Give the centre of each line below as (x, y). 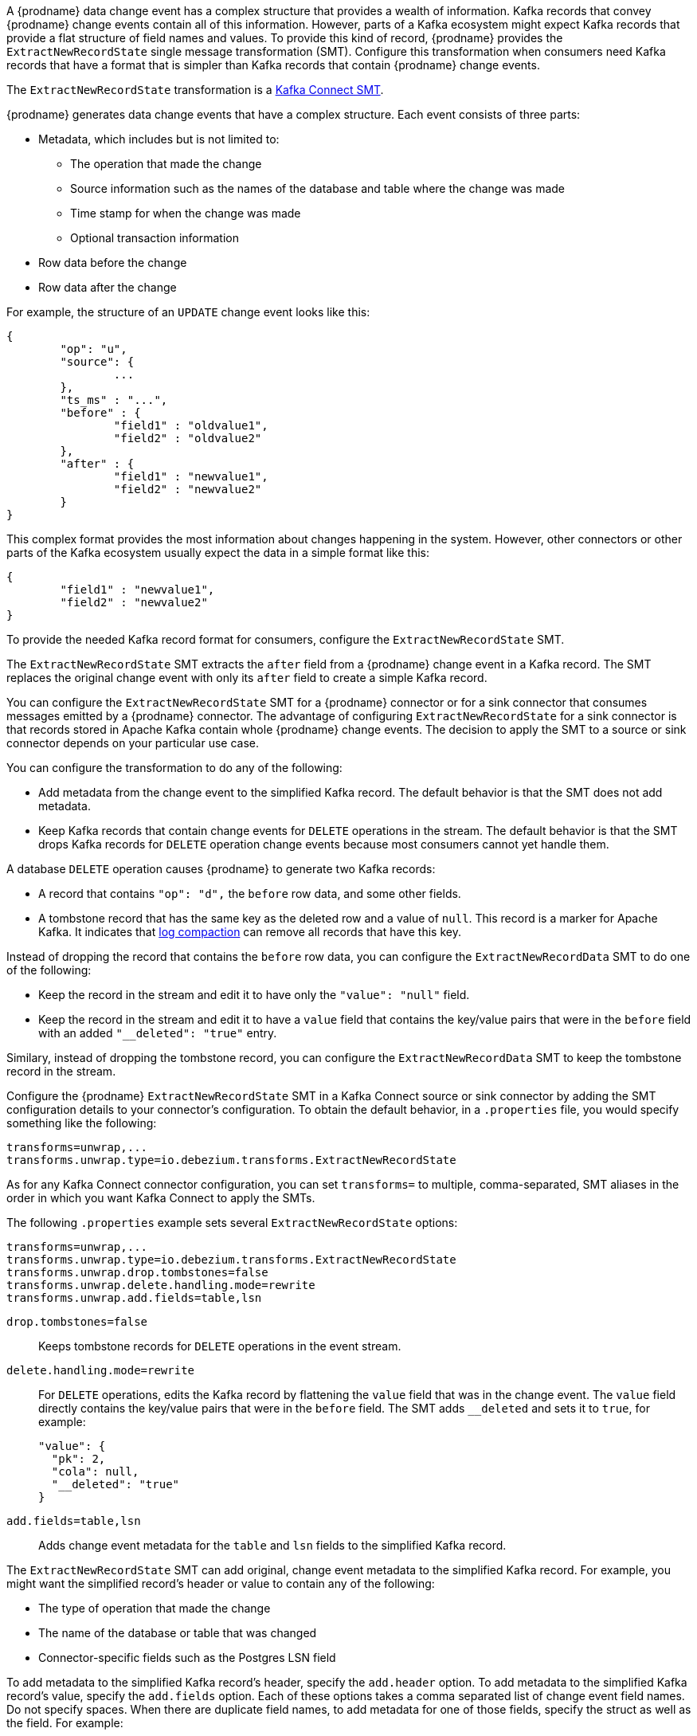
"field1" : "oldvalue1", (191, 425)
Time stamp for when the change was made (186, 213)
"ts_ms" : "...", (114, 400)
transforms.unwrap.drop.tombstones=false (137, 1272)
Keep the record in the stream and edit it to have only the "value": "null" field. (254, 995)
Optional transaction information (155, 238)
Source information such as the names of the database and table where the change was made (318, 188)
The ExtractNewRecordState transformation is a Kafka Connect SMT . (195, 90)
